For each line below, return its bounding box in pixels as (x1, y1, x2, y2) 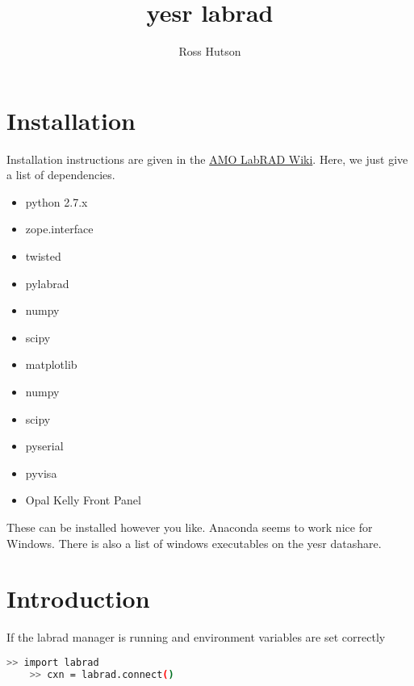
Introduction (6, 582, 150, 615)
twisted (25, 248, 61, 265)
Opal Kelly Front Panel (25, 491, 141, 508)
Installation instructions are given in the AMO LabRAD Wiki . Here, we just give (6, 150, 408, 167)
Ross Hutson (178, 43, 241, 60)
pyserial (25, 437, 64, 454)
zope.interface (25, 220, 94, 237)
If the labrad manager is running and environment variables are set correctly (6, 629, 386, 646)
